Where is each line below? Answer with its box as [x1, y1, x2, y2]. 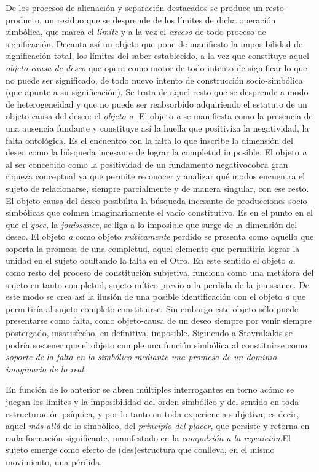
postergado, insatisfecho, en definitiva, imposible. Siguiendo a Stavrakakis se [6, 326, 293, 339]
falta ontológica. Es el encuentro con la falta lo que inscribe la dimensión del [6, 133, 293, 146]
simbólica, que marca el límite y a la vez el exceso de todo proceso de [6, 25, 266, 38]
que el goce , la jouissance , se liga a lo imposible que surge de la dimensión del [6, 218, 297, 230]
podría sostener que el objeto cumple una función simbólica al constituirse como [6, 338, 307, 351]
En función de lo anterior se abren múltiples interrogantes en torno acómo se [6, 383, 294, 396]
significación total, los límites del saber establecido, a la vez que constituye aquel [6, 49, 309, 62]
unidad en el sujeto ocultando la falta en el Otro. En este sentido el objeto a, [6, 254, 296, 267]
